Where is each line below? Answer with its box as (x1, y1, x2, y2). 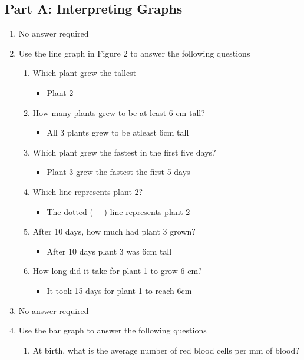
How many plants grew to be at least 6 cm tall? (32, 106, 205, 118)
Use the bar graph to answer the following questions (18, 324, 207, 336)
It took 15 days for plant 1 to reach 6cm (47, 284, 192, 296)
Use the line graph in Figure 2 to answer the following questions (18, 47, 250, 59)
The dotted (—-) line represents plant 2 (47, 205, 190, 217)
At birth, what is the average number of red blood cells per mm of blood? (32, 344, 299, 356)
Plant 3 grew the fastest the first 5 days (47, 166, 190, 178)
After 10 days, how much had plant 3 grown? (32, 225, 196, 237)
